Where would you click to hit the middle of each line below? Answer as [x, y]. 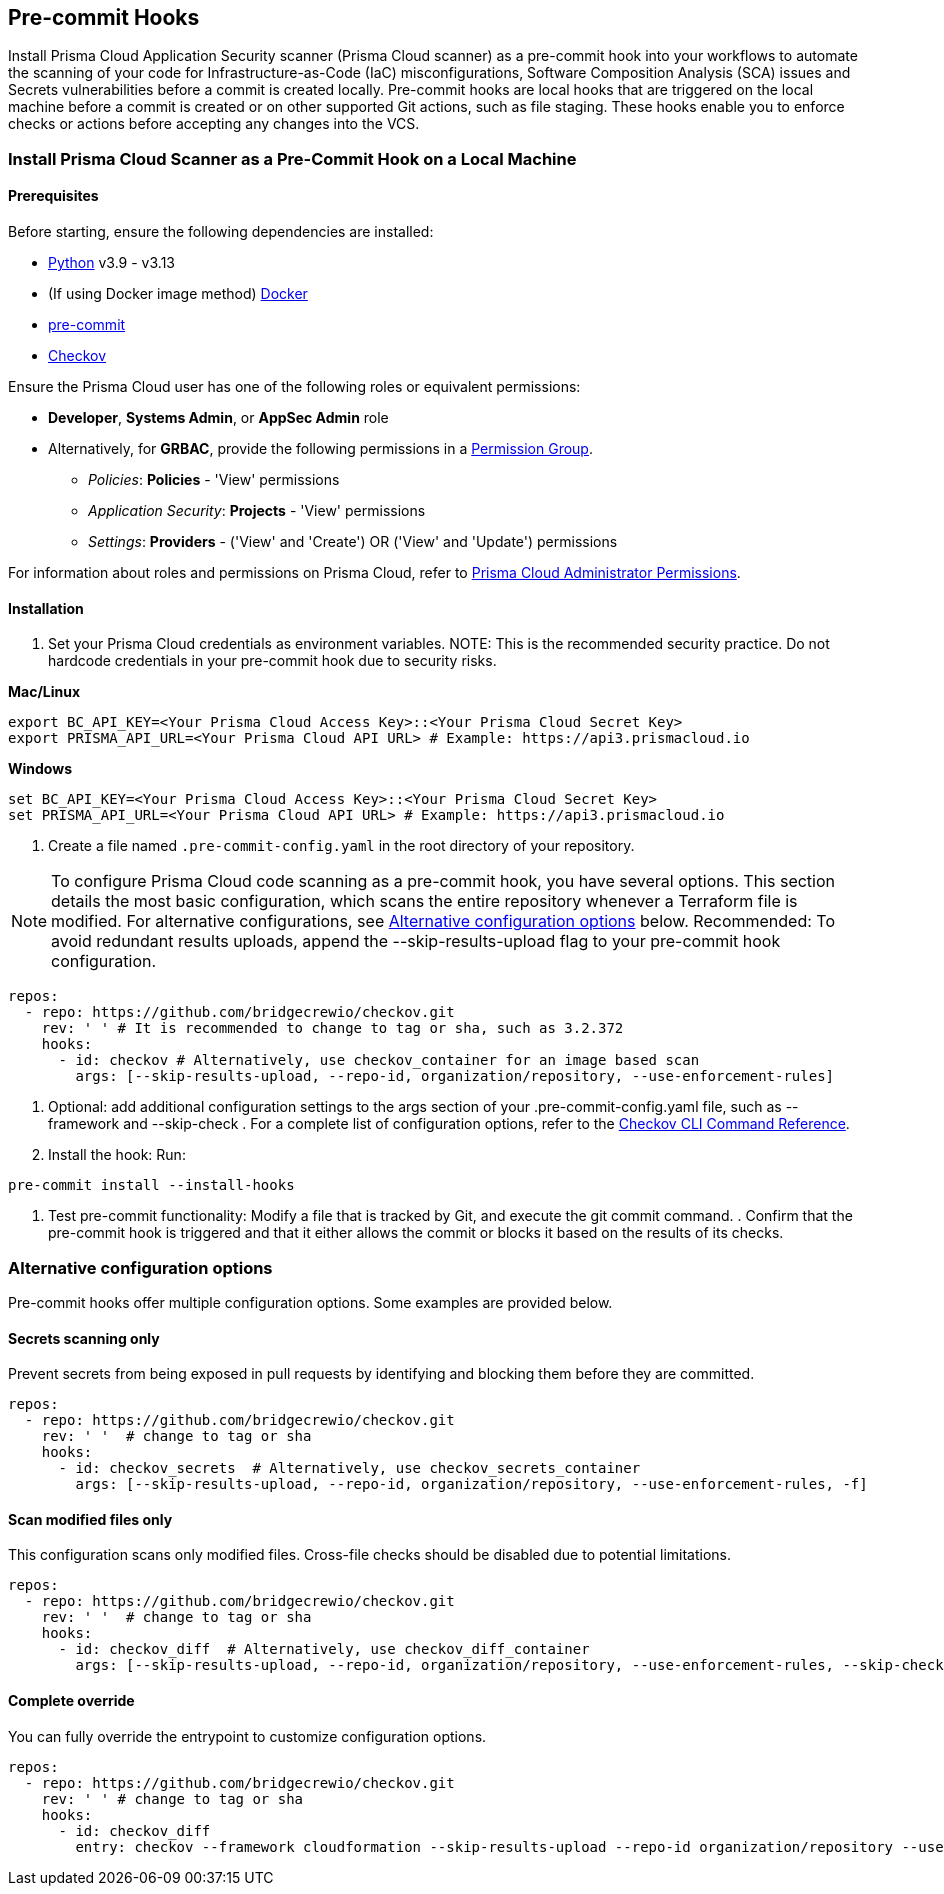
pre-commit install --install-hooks [151, 1185]
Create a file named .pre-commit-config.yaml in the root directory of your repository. [341, 846]
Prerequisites [53, 196]
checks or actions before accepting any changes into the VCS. [214, 124]
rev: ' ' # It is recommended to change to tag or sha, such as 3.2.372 [332, 1028]
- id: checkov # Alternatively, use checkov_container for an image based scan [379, 1060]
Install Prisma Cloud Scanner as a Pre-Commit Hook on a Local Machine [292, 158]
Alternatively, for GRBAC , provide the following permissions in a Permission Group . [320, 449]
